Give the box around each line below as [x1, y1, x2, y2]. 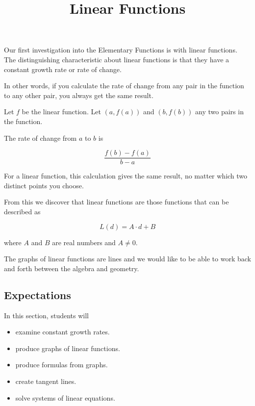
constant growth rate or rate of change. [4, 64, 122, 74]
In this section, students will [4, 310, 89, 320]
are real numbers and [52, 237, 116, 247]
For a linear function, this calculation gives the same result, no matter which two [4, 171, 248, 181]
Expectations [4, 287, 71, 302]
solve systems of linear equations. [15, 392, 115, 403]
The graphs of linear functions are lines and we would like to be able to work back [4, 254, 251, 264]
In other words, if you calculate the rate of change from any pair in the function [4, 80, 244, 91]
